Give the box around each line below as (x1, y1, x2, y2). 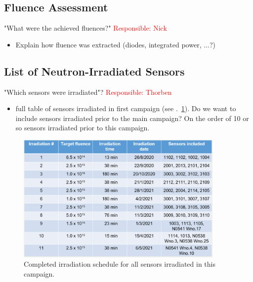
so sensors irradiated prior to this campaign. (15, 122, 150, 133)
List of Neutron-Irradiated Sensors (4, 63, 185, 79)
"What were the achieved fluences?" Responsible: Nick (4, 23, 167, 33)
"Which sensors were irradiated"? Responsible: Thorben (4, 86, 172, 97)
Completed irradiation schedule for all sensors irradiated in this (24, 259, 215, 269)
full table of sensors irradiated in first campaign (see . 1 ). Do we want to (15, 103, 236, 114)
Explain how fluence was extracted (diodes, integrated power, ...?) (15, 39, 215, 49)
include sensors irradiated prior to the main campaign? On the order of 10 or (15, 113, 249, 123)
